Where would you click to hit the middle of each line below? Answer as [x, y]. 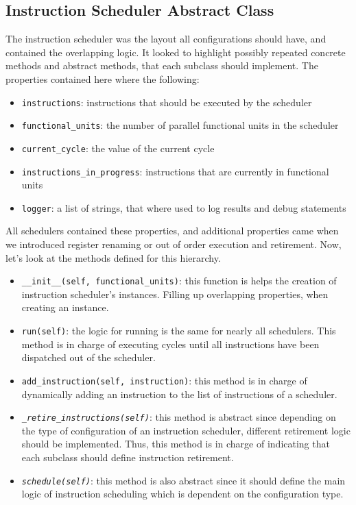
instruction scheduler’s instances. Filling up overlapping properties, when [175, 294]
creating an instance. [65, 307]
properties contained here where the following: [103, 78]
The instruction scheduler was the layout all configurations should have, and [166, 39]
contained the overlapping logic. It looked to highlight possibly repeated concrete [176, 52]
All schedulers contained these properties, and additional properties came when [172, 231]
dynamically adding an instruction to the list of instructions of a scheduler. [179, 394]
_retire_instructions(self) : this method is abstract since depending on [179, 417]
